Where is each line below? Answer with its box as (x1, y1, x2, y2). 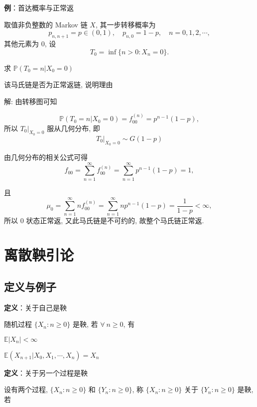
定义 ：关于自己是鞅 (4, 302, 67, 312)
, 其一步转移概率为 (95, 19, 156, 29)
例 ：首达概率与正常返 (4, 2, 74, 12)
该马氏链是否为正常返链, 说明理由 (4, 79, 113, 90)
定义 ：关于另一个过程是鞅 (4, 367, 88, 378)
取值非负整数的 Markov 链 (4, 19, 88, 29)
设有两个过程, (4, 384, 48, 395)
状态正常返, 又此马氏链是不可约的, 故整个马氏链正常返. (26, 215, 204, 226)
